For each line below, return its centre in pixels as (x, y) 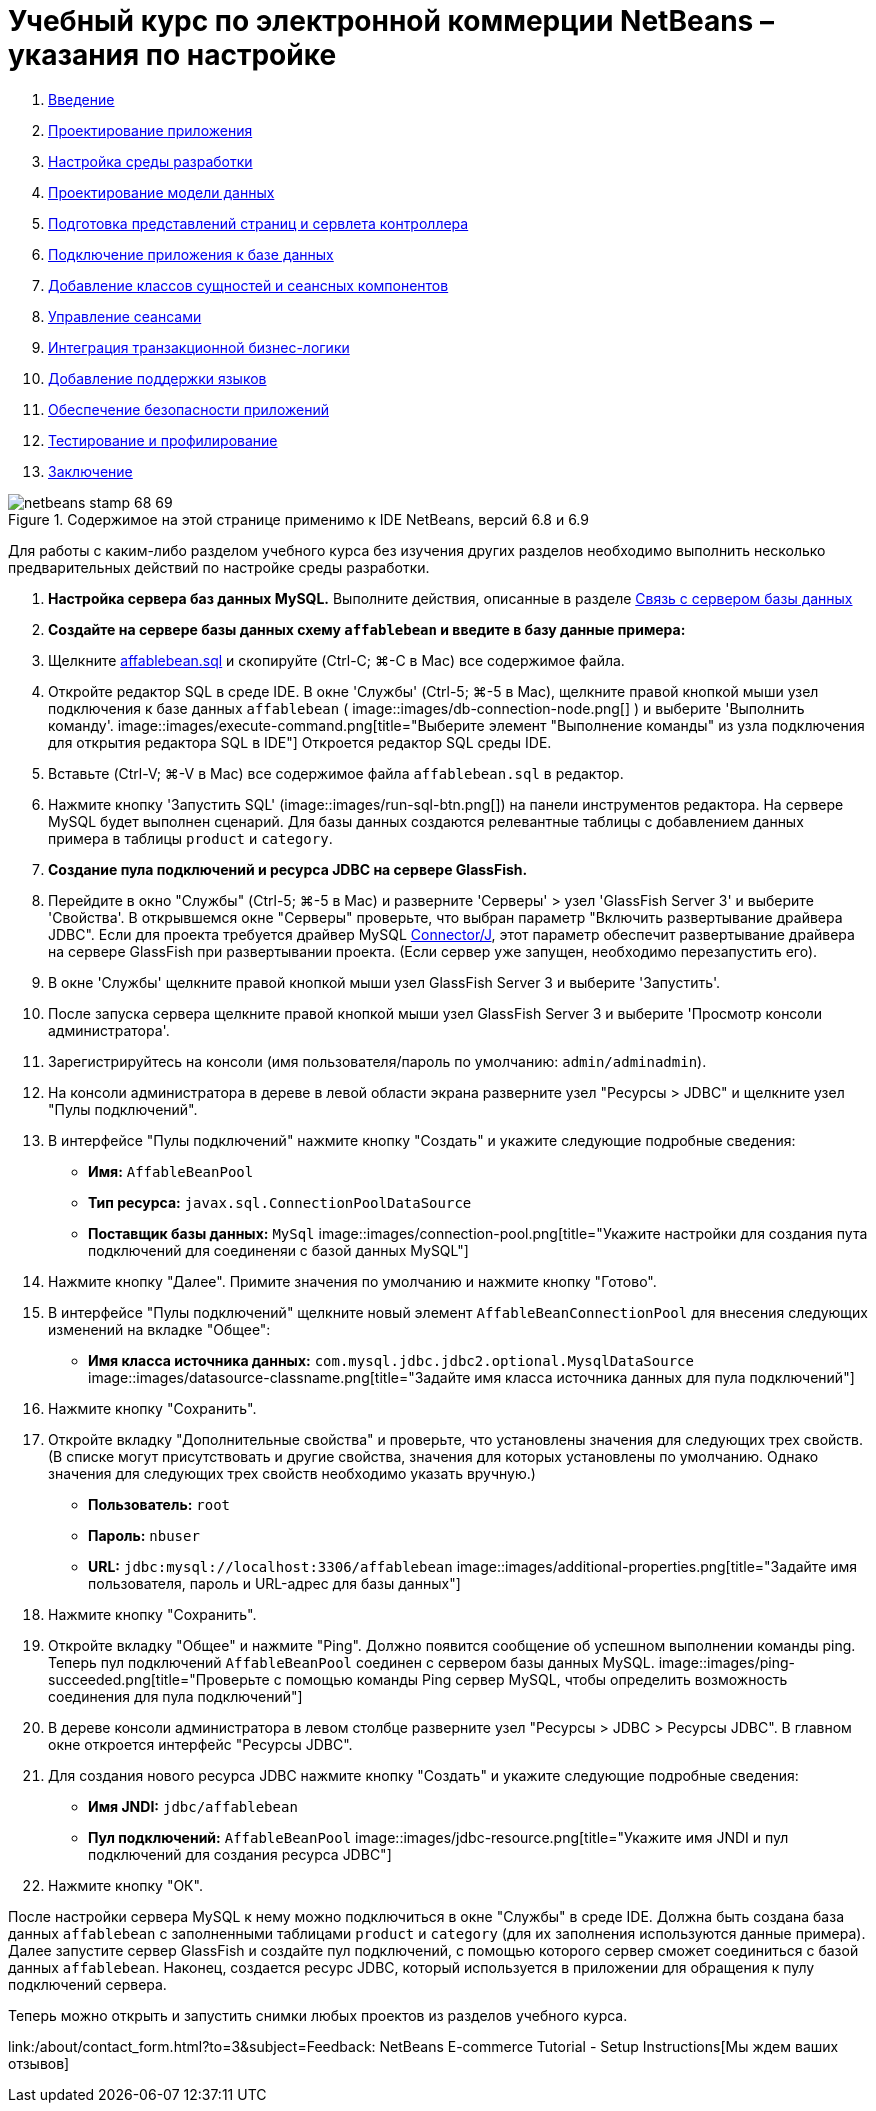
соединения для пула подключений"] (175, 1696)
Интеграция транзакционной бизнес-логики (199, 347)
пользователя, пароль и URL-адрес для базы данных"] (274, 1583)
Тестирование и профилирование (163, 440)
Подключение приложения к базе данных (191, 254)
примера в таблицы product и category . (190, 838)
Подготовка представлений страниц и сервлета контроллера (258, 223)
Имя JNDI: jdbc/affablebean (193, 1806)
